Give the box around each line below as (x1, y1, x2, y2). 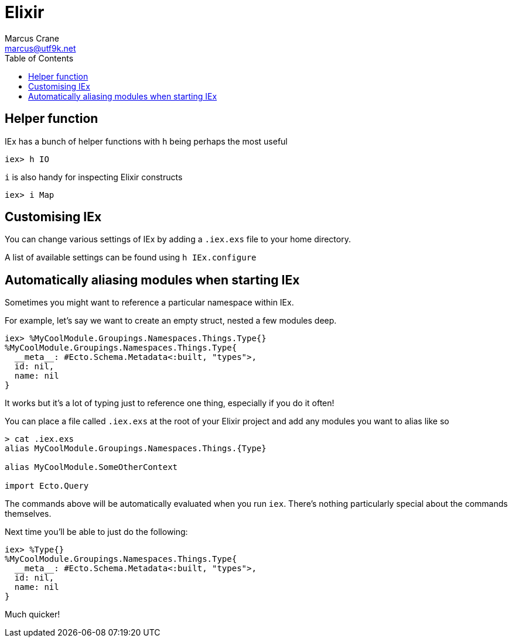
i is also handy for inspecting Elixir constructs (5, 171, 183, 182)
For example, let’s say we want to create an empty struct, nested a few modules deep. (5, 315, 337, 326)
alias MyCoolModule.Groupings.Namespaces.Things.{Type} (5, 444, 267, 454)
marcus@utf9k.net (5, 43, 76, 53)
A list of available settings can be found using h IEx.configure (5, 252, 257, 263)
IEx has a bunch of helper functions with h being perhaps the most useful (5, 136, 288, 146)
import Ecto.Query (5, 481, 89, 491)
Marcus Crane (5, 33, 59, 43)
